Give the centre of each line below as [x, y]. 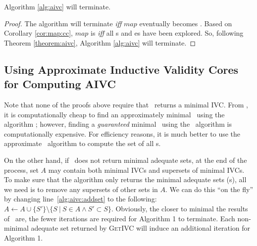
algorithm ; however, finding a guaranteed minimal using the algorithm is [118, 124]
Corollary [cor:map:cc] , [38, 33]
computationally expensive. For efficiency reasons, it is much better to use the [122, 133]
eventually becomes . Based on [186, 23]
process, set [21, 170]
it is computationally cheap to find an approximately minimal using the [114, 114]
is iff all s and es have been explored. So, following [167, 33]
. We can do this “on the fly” [209, 189]
